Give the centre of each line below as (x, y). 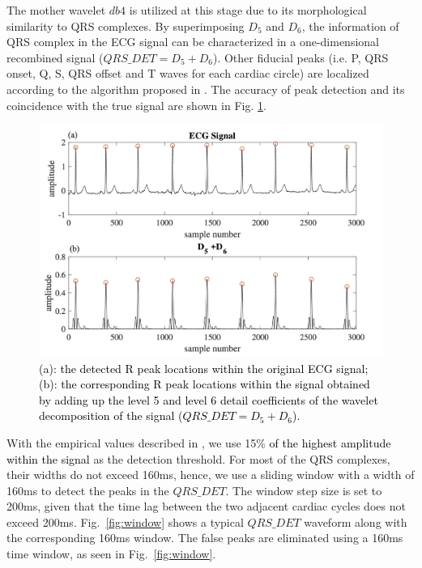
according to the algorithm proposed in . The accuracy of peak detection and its (206, 89)
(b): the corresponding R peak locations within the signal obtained (205, 384)
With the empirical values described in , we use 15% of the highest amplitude (199, 442)
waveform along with (356, 521)
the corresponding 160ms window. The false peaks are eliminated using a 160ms (205, 538)
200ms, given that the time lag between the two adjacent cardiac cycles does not (206, 506)
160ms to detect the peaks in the (88, 490)
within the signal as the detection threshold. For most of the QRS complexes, (198, 458)
